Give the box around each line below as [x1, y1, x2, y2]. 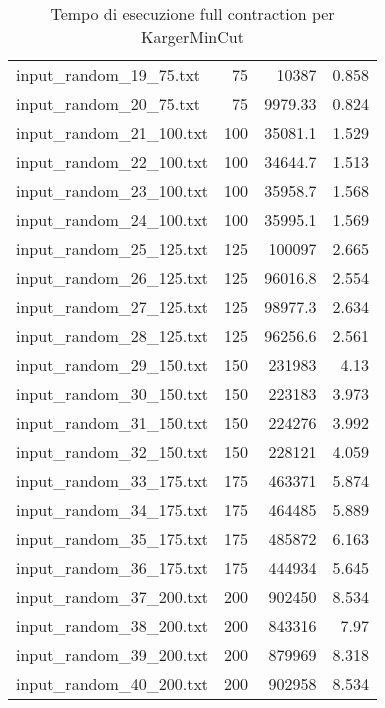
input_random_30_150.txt [16, 382, 209, 405]
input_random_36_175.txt [16, 556, 209, 579]
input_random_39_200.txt [16, 643, 209, 666]
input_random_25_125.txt [16, 237, 209, 260]
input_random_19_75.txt [16, 63, 201, 86]
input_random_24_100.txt [16, 208, 209, 231]
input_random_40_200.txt [16, 672, 209, 695]
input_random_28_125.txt [16, 324, 209, 347]
